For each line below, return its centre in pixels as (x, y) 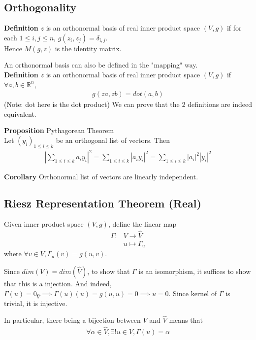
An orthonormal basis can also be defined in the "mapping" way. (101, 65)
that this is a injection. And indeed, (58, 284)
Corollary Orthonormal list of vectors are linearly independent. (101, 177)
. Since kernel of (193, 293)
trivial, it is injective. (36, 303)
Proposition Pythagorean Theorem (59, 130)
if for (234, 28)
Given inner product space (44, 224)
